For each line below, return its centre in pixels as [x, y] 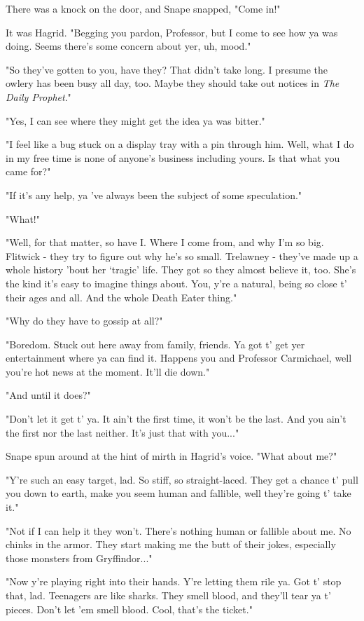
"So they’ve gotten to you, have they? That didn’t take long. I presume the [167, 69]
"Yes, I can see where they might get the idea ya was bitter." [135, 120]
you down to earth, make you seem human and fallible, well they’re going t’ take [178, 493]
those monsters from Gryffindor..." [79, 558]
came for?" [28, 171]
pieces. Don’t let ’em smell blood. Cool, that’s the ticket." [129, 609]
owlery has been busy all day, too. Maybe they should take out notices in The [173, 83]
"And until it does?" [48, 395]
